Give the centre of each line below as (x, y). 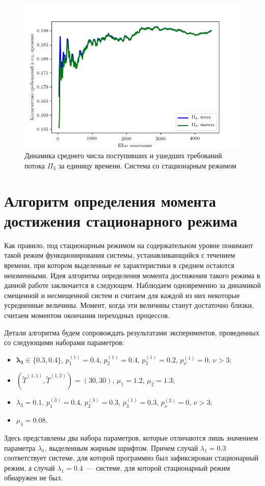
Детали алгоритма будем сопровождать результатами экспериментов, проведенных (132, 332)
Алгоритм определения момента (110, 200)
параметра (20, 447)
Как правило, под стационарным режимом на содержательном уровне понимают (129, 245)
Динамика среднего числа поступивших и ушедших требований (123, 155)
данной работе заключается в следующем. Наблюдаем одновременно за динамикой (132, 285)
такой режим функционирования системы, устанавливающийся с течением (120, 255)
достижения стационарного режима (121, 220)
